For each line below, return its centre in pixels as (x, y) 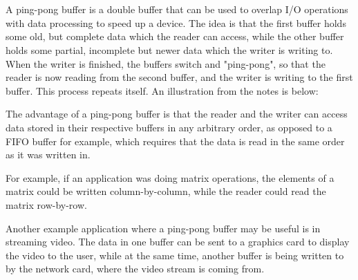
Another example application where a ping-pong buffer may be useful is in (163, 228)
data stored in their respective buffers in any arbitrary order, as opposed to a (169, 127)
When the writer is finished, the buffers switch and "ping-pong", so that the (166, 63)
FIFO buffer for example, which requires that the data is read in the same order (175, 141)
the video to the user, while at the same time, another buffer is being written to (175, 255)
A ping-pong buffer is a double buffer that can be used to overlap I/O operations (177, 9)
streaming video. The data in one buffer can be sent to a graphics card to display (178, 242)
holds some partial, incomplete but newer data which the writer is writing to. (169, 49)
